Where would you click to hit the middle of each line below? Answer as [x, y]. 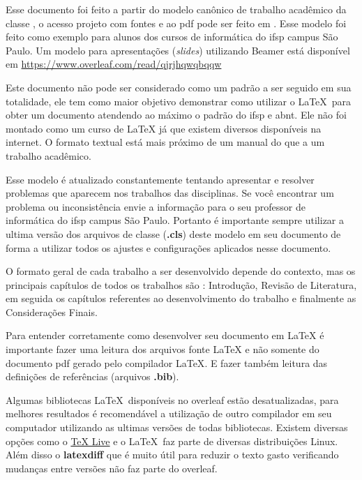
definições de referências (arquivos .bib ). [92, 376]
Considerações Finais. [52, 312]
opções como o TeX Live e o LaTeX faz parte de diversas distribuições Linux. [172, 441]
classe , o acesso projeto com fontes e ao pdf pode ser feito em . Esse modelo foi [176, 23]
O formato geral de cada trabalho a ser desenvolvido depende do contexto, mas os [181, 271]
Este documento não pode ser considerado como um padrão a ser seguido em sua [179, 87]
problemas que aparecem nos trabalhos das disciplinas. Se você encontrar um [170, 193]
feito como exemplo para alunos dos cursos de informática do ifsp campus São [172, 37]
